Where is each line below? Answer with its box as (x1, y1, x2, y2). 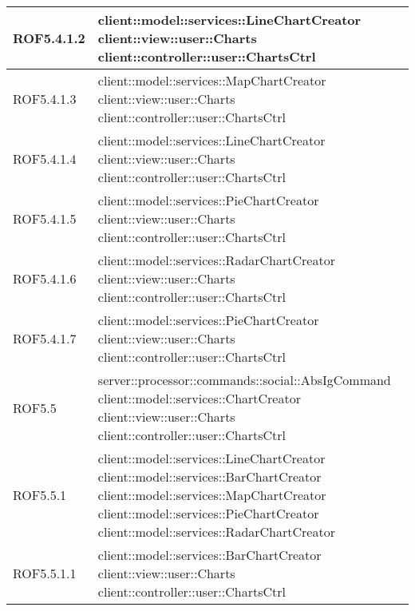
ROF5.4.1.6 (13, 269, 77, 288)
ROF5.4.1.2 (13, 29, 85, 47)
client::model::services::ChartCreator (97, 389, 301, 407)
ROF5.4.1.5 (13, 209, 77, 228)
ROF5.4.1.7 (13, 329, 77, 347)
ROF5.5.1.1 (13, 564, 77, 582)
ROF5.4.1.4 (13, 149, 77, 168)
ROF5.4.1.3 (13, 89, 77, 108)
